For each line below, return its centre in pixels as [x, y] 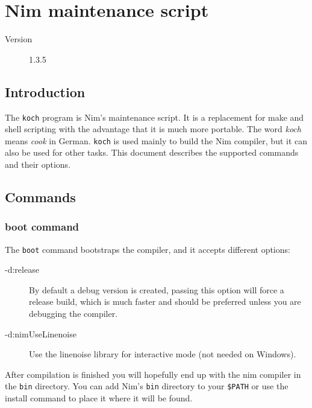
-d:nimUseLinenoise [41, 333]
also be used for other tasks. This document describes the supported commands [152, 152]
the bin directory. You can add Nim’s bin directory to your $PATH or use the [147, 386]
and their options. [38, 164]
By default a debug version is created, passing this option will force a [157, 289]
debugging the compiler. [73, 314]
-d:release [22, 269]
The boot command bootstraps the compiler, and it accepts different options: [148, 249]
